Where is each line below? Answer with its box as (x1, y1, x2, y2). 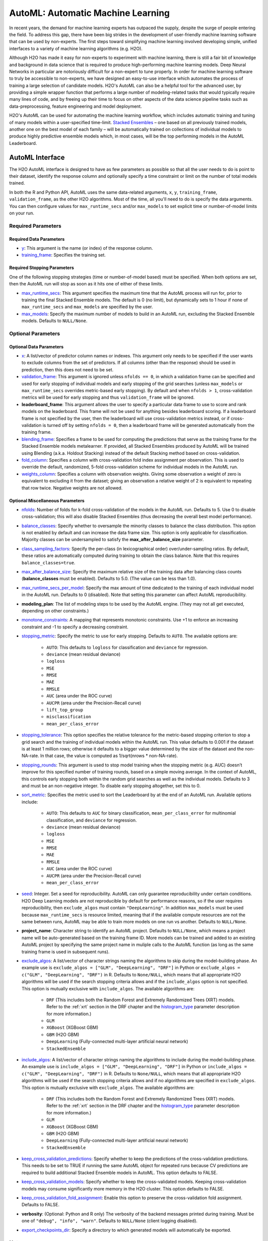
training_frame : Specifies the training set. (21, 252, 106, 258)
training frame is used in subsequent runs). (21, 949, 110, 955)
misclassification (46, 714, 91, 720)
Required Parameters (9, 222, 62, 229)
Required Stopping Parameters (9, 265, 74, 271)
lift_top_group (46, 707, 84, 713)
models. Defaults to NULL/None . (21, 318, 88, 324)
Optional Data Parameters (9, 344, 64, 349)
